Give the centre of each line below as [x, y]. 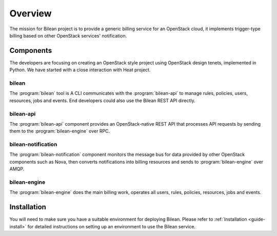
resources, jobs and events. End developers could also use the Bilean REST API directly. [103, 101]
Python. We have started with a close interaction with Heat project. [80, 70]
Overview [31, 13]
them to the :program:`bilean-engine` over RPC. [60, 131]
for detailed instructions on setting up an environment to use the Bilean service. [112, 226]
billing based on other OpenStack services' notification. [68, 35]
